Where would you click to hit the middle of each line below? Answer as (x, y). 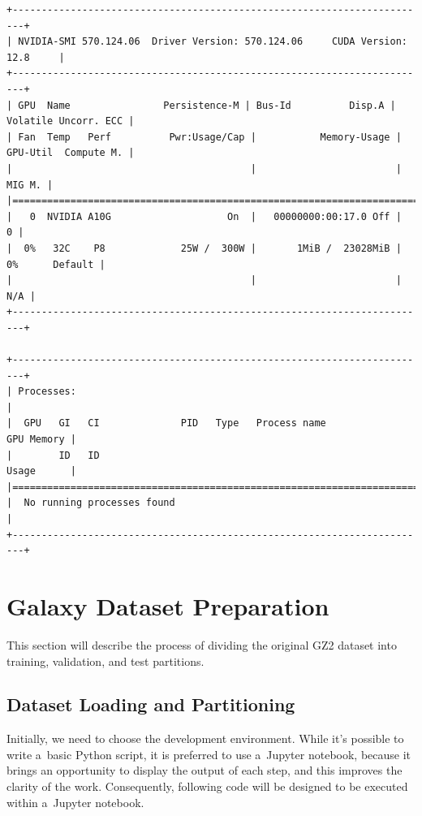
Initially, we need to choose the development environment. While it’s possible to (205, 738)
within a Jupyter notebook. (75, 802)
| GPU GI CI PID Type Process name (166, 423)
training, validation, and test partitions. (105, 661)
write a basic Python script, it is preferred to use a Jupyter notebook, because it (209, 754)
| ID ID (53, 455)
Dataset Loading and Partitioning (151, 704)
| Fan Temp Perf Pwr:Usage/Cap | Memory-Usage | (204, 137)
